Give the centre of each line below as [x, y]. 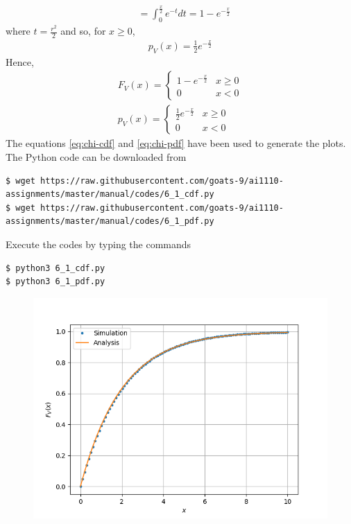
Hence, [20, 61]
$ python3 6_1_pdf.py [55, 282]
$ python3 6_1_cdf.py [55, 268]
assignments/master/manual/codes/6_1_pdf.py [110, 221]
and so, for [83, 31]
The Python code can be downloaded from [96, 157]
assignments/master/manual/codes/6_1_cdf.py [110, 194]
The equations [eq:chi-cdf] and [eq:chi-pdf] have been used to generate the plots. [176, 143]
